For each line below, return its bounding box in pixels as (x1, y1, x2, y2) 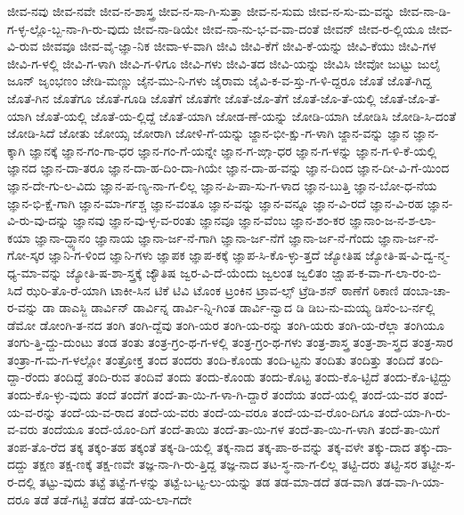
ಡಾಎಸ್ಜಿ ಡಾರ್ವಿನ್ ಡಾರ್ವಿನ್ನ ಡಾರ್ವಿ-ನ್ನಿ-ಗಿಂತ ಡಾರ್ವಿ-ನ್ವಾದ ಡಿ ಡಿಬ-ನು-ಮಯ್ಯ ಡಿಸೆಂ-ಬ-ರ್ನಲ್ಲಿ (59, 298, 436, 317)
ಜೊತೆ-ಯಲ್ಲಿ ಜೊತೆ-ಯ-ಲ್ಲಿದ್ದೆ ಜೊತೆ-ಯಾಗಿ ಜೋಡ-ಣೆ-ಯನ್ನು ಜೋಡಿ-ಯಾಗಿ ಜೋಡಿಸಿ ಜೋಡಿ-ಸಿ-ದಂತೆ (36, 106, 456, 125)
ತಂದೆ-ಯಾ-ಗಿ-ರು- (378, 402, 451, 421)
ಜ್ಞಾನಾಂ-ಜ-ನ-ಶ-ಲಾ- (349, 211, 436, 229)
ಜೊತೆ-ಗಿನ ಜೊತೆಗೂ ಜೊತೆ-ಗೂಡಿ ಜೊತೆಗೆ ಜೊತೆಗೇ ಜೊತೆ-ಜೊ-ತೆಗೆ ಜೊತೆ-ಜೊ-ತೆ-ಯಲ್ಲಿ (7, 88, 376, 107)
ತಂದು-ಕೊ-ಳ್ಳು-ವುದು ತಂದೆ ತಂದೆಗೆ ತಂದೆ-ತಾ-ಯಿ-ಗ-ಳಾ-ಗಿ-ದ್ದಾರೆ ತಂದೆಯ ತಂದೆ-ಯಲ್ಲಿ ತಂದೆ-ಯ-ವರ (7, 385, 419, 404)
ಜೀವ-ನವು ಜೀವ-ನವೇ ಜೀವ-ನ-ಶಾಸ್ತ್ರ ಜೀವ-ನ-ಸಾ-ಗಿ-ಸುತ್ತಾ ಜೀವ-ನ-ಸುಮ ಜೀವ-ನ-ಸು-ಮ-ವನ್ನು (7, 2, 395, 20)
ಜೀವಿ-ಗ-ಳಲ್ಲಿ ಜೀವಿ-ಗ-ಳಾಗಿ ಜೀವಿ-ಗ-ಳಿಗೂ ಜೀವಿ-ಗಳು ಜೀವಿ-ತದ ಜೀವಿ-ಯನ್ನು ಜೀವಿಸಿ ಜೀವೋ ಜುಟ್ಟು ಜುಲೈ (7, 53, 441, 72)
